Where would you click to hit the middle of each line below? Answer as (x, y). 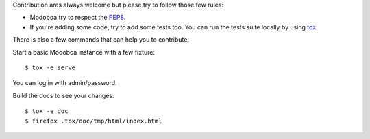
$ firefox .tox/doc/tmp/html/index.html (94, 121)
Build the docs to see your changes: (63, 95)
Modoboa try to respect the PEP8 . (78, 18)
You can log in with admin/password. (65, 83)
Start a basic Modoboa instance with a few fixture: (84, 52)
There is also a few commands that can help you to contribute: (101, 40)
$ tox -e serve (50, 67)
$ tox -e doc (47, 111)
